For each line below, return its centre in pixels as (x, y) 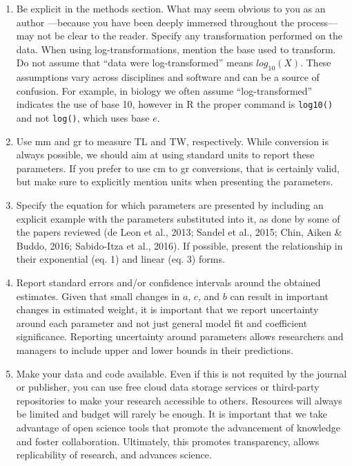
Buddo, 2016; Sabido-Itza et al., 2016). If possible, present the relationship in (179, 245)
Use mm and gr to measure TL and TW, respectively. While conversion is (172, 141)
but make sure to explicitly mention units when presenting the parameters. (175, 181)
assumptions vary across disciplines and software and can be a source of (168, 77)
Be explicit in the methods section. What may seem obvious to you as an (171, 8)
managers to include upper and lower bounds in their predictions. (155, 349)
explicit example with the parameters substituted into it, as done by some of (178, 218)
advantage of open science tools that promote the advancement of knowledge (178, 427)
